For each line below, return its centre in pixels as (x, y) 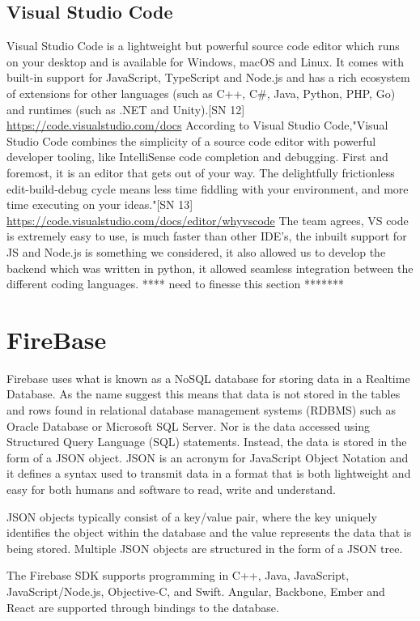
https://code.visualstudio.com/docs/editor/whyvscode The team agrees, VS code (208, 220)
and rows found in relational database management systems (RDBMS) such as (202, 410)
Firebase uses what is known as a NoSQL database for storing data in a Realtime (208, 378)
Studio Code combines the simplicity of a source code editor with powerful (191, 140)
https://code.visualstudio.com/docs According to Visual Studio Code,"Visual (197, 125)
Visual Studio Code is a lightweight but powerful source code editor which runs (203, 46)
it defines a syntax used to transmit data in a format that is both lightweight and (209, 473)
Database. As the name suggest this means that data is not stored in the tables (204, 394)
